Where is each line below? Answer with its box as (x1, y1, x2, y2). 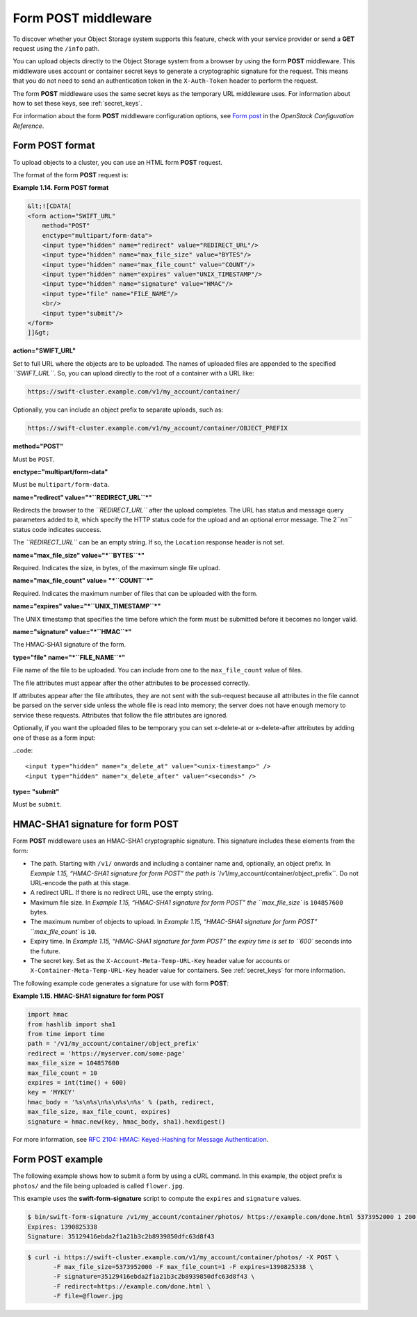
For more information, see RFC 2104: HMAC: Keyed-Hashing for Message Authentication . (13, 1136, 269, 1144)
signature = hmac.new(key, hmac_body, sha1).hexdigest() (27, 1117, 226, 1126)
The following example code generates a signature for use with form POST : (13, 979, 229, 987)
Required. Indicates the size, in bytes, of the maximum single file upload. (13, 564, 221, 572)
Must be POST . (13, 455, 55, 463)
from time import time (27, 1030, 105, 1037)
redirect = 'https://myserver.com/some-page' (27, 1049, 186, 1057)
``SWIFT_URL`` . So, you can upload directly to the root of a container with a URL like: (13, 369, 254, 378)
